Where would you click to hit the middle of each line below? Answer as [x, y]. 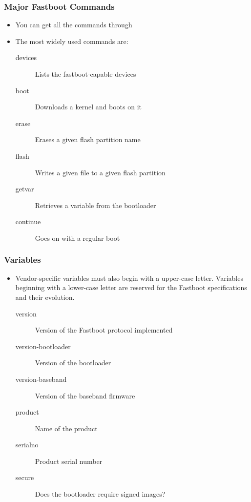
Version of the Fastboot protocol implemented [104, 330]
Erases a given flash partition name [88, 139]
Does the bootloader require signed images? [100, 494]
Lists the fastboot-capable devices [85, 74]
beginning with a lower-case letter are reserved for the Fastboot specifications [131, 287]
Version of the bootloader [73, 363]
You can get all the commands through [74, 25]
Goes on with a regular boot [77, 238]
